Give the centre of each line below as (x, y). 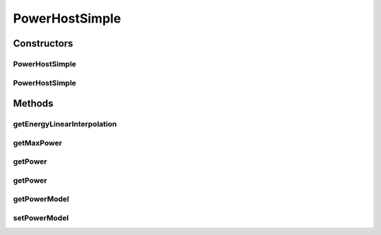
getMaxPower (38, 143)
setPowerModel (41, 217)
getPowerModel (41, 199)
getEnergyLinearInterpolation (65, 124)
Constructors (43, 43)
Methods (33, 103)
